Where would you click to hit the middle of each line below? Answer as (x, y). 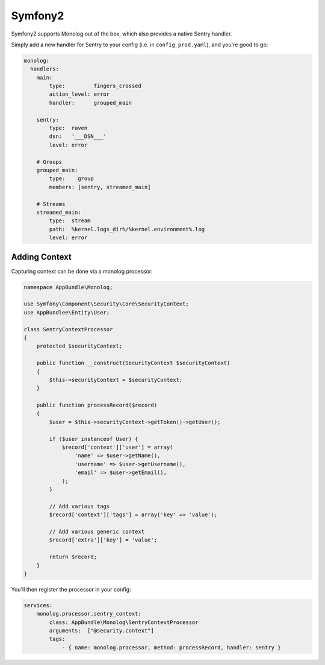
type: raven (68, 128)
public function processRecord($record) (97, 405)
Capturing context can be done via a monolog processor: (82, 271)
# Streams (51, 204)
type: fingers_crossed (95, 86)
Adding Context (41, 257)
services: (38, 605)
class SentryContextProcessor (68, 329)
